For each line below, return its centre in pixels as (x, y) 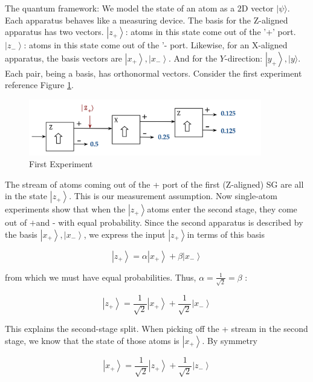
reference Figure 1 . (39, 85)
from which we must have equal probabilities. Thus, (101, 277)
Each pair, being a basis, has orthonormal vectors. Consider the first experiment (153, 73)
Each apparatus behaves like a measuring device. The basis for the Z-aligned (147, 20)
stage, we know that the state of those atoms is (92, 340)
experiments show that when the (65, 209)
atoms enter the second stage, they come (222, 209)
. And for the (193, 58)
